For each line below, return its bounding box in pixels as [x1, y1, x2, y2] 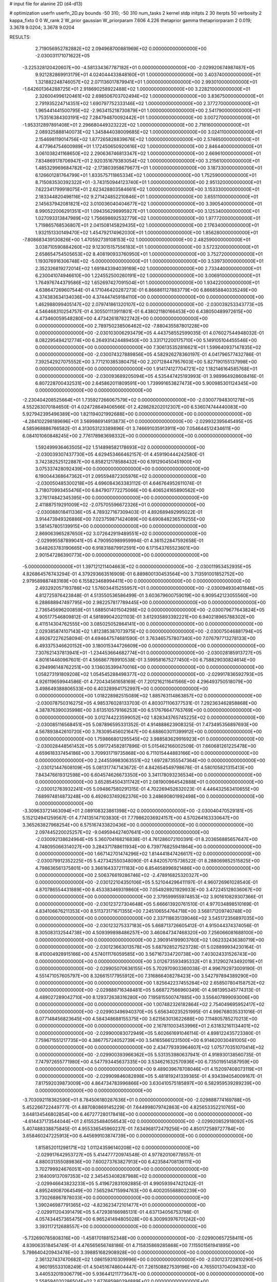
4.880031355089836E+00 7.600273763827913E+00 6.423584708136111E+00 [35, 1159, 201, 1165]
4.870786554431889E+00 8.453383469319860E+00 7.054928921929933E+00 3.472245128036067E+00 [35, 886, 262, 892]
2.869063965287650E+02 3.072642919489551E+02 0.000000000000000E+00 [35, 530, 207, 536]
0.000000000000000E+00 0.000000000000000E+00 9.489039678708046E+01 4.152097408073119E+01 [35, 1066, 263, 1072]
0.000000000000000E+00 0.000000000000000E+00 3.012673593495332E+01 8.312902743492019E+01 [35, 958, 263, 964]
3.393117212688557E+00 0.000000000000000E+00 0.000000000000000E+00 [35, 1223, 207, 1229]
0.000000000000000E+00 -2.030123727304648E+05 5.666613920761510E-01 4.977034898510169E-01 [35, 900, 259, 907]
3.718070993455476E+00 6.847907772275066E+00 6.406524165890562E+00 [35, 487, 205, 493]
